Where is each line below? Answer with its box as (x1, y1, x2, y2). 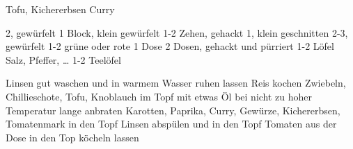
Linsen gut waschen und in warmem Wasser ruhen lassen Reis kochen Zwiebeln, (6, 76, 346, 90)
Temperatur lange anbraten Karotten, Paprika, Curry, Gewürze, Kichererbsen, (6, 103, 340, 117)
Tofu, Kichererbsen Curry (6, 2, 115, 16)
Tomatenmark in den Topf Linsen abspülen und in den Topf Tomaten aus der (6, 116, 337, 131)
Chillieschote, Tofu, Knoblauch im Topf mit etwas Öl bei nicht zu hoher (6, 89, 313, 103)
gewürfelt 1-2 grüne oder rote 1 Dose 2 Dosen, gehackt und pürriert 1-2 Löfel (6, 39, 334, 53)
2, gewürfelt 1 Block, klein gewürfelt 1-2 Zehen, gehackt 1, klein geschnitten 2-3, (6, 25, 348, 40)
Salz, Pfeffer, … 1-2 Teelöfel (6, 52, 121, 67)
